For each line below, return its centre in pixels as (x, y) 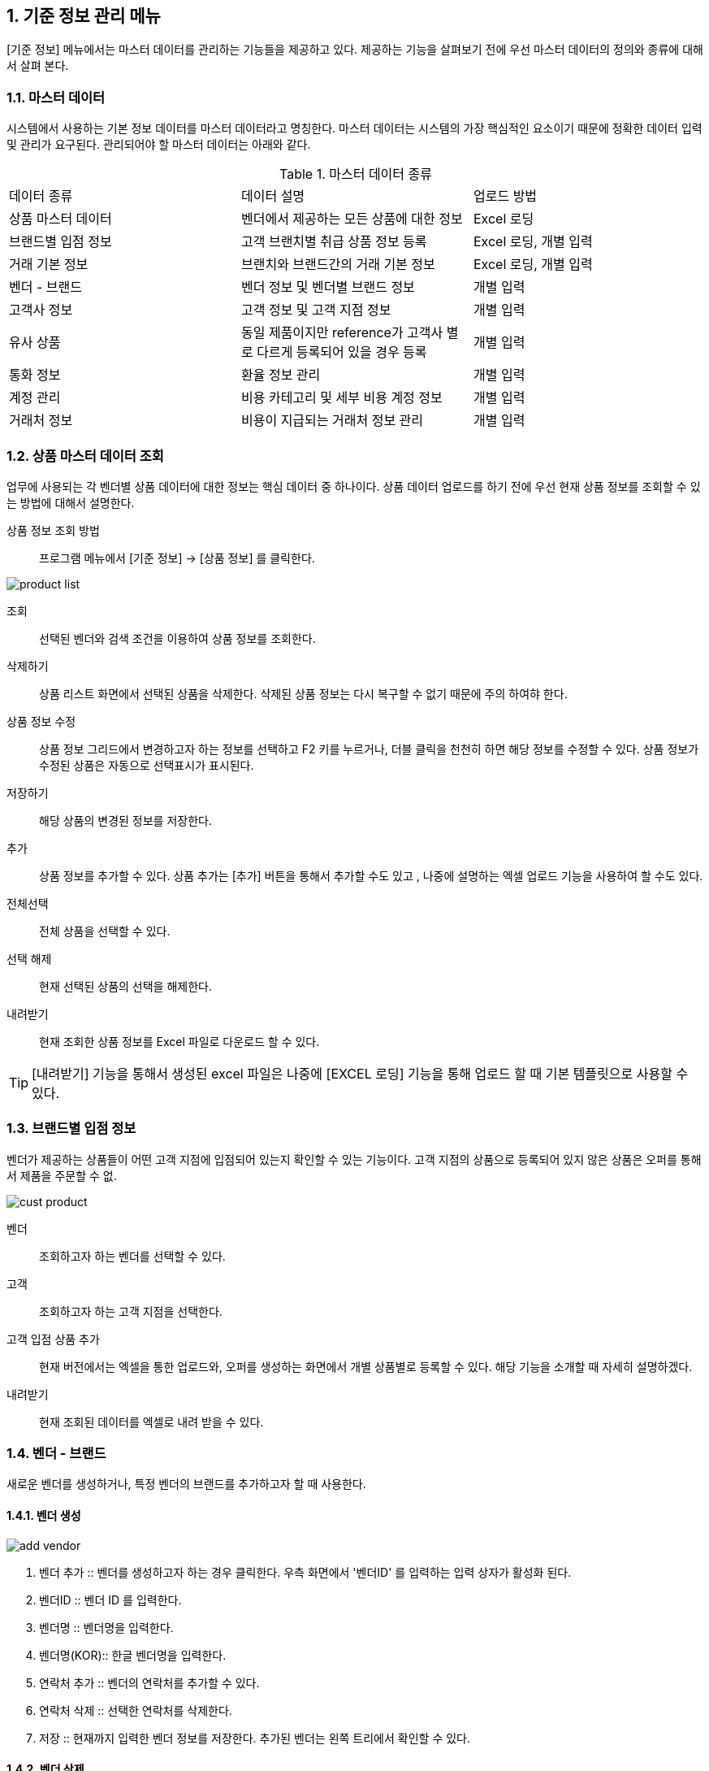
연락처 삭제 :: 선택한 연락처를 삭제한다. (136, 1710)
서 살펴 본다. (38, 66)
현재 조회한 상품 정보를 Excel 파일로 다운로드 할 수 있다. (179, 1041)
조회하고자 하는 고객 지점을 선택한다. (131, 1311)
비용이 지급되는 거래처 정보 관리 (332, 421)
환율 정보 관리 (281, 375)
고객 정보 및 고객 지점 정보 (316, 310)
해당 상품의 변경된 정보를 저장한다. (125, 820)
